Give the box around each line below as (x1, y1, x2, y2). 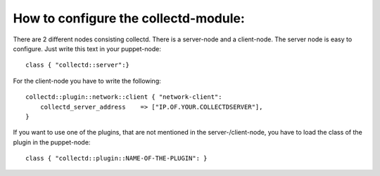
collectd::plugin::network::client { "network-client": (25, 93, 222, 101)
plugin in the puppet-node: (13, 137, 91, 147)
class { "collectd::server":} (25, 61, 130, 69)
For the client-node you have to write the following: (13, 76, 161, 85)
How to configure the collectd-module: (13, 11, 246, 26)
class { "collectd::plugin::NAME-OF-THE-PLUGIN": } (25, 154, 208, 163)
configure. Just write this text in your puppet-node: (13, 44, 161, 53)
